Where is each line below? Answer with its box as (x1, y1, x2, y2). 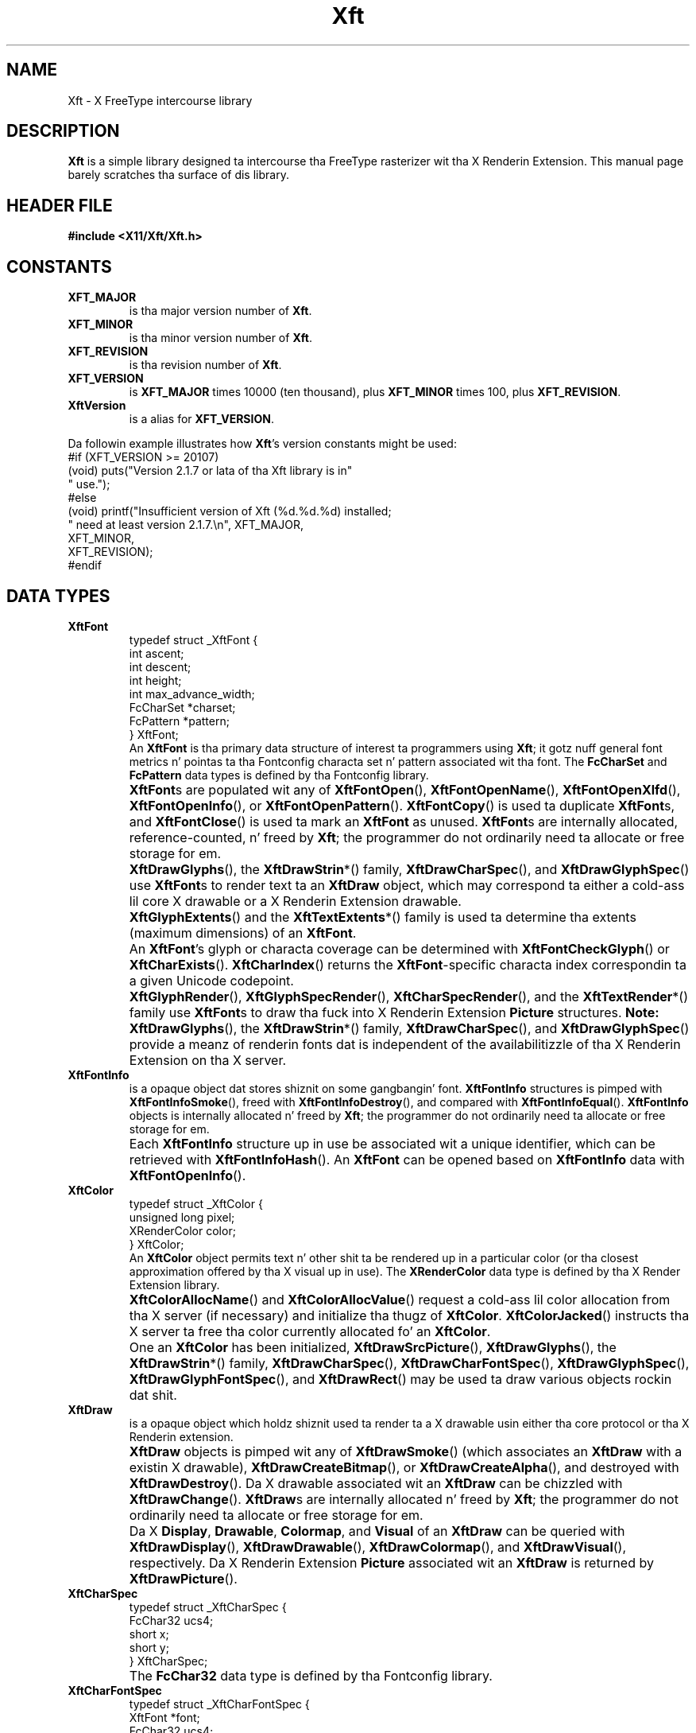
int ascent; (129, 646, 184, 660)
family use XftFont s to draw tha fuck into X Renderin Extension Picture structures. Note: (129, 1004, 659, 1020)
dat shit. (129, 1386, 177, 1403)
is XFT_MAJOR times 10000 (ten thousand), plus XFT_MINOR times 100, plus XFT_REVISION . (129, 385, 621, 399)
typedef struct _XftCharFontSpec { (129, 1696, 310, 1711)
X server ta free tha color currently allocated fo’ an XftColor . (129, 1323, 491, 1339)
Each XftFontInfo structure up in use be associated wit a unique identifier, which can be (129, 1135, 655, 1152)
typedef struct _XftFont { (129, 632, 258, 647)
